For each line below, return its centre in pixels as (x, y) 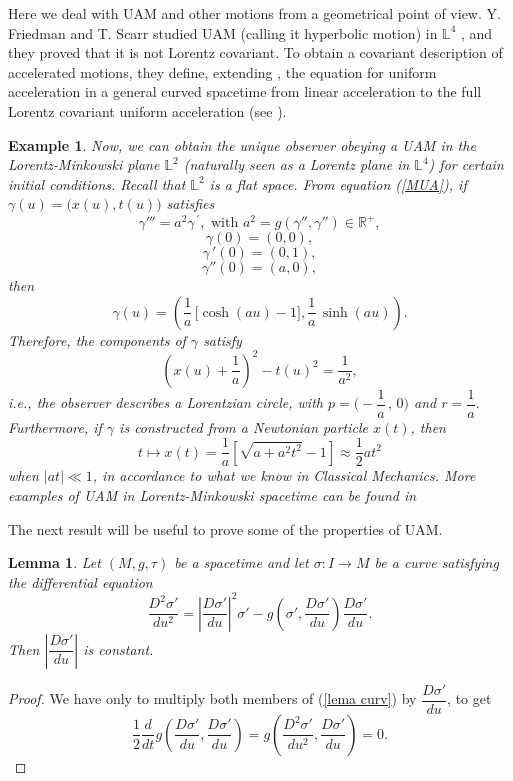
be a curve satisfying (436, 562)
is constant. (118, 648)
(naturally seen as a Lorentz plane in (296, 164)
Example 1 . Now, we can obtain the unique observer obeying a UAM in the (242, 144)
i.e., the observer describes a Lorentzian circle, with (165, 402)
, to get (469, 698)
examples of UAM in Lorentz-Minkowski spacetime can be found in (212, 495)
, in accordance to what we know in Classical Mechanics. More (284, 475)
